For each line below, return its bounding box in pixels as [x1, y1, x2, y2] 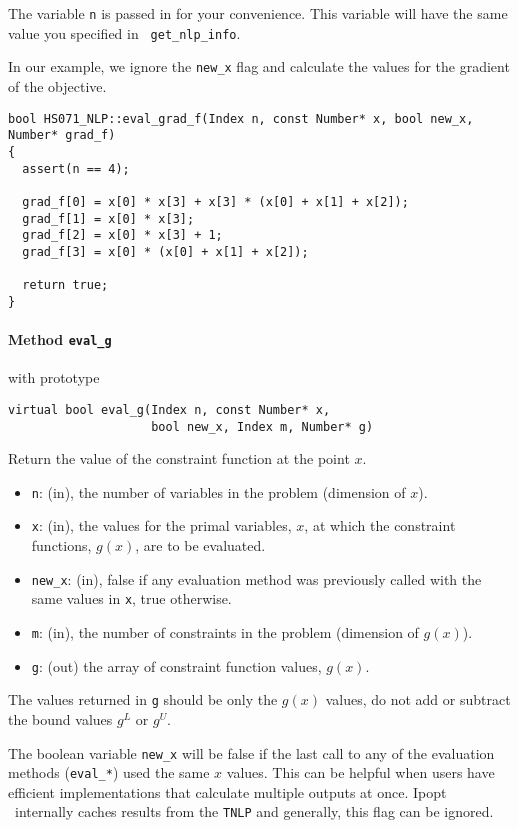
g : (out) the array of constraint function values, [31, 655, 322, 676]
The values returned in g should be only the [8, 689, 278, 710]
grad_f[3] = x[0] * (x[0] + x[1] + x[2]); [22, 244, 309, 259]
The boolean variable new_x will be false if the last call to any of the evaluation [8, 742, 495, 763]
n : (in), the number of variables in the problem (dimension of [31, 481, 406, 502]
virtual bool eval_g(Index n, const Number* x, [8, 402, 331, 417]
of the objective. [8, 75, 107, 96]
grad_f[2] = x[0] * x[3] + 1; [22, 228, 223, 243]
